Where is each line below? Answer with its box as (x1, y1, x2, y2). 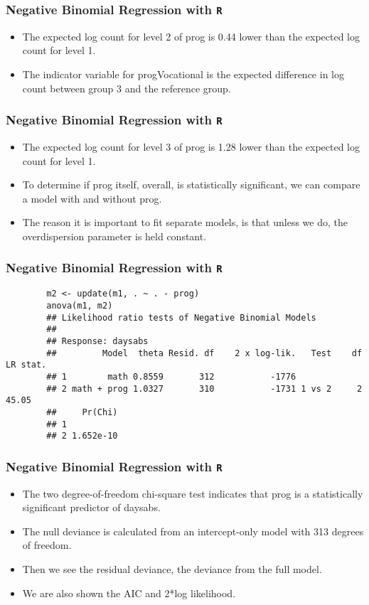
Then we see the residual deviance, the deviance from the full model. (22, 561, 322, 576)
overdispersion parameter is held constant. (22, 228, 207, 243)
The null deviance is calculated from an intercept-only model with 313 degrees (22, 523, 364, 538)
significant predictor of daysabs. (22, 500, 161, 515)
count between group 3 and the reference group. (22, 80, 231, 95)
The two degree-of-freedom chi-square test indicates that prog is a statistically (22, 486, 363, 500)
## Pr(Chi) (46, 407, 118, 417)
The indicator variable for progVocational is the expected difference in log (22, 66, 344, 81)
